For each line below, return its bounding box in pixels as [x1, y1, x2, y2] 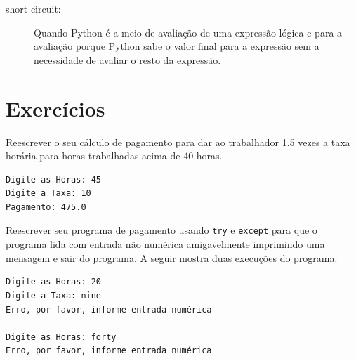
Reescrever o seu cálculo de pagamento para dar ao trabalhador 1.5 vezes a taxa [6, 134, 350, 149]
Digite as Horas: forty [6, 332, 117, 342]
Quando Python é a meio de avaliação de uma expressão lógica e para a [34, 25, 343, 39]
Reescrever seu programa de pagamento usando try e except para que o [6, 223, 317, 237]
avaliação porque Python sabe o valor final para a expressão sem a [34, 39, 319, 53]
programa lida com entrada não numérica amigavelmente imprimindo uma [6, 237, 325, 251]
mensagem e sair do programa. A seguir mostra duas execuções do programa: [6, 250, 338, 265]
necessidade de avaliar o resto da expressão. [34, 52, 221, 67]
